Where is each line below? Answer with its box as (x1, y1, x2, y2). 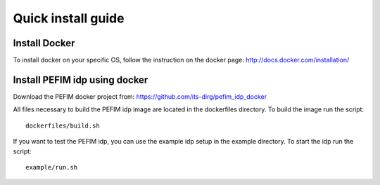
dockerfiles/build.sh (25, 121, 100, 130)
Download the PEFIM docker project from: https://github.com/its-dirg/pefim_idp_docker (13, 92, 267, 101)
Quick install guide (13, 11, 125, 26)
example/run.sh (25, 163, 78, 171)
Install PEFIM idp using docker (13, 74, 148, 85)
